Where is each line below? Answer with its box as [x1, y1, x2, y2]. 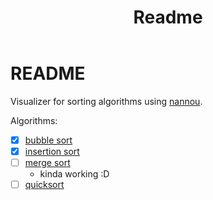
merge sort [24, 157, 71, 169]
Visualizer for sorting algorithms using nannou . [10, 95, 203, 107]
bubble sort [24, 134, 73, 146]
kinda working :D [39, 168, 110, 180]
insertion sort [24, 146, 80, 157]
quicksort [24, 179, 65, 191]
